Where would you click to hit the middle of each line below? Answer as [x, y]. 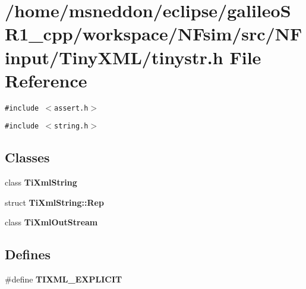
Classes [27, 157]
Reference [46, 80]
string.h [71, 126]
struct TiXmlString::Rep [54, 202]
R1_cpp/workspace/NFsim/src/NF [154, 34]
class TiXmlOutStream [51, 222]
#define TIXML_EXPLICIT [64, 279]
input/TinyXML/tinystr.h [114, 57]
